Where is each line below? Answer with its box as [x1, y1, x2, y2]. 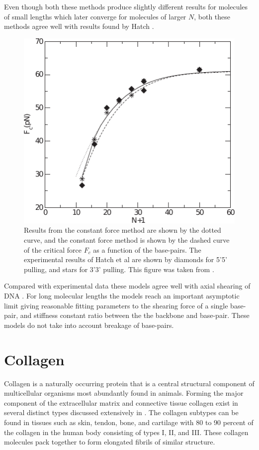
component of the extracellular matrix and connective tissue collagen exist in [4, 397, 238, 408]
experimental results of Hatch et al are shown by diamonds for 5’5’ [24, 254, 227, 265]
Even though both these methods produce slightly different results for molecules [4, 1, 248, 11]
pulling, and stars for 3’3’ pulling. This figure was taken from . [24, 264, 214, 274]
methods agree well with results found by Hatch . [4, 21, 154, 31]
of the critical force [24, 244, 82, 255]
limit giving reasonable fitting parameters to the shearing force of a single [4, 300, 228, 310]
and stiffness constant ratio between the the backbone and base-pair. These [20, 310, 250, 320]
